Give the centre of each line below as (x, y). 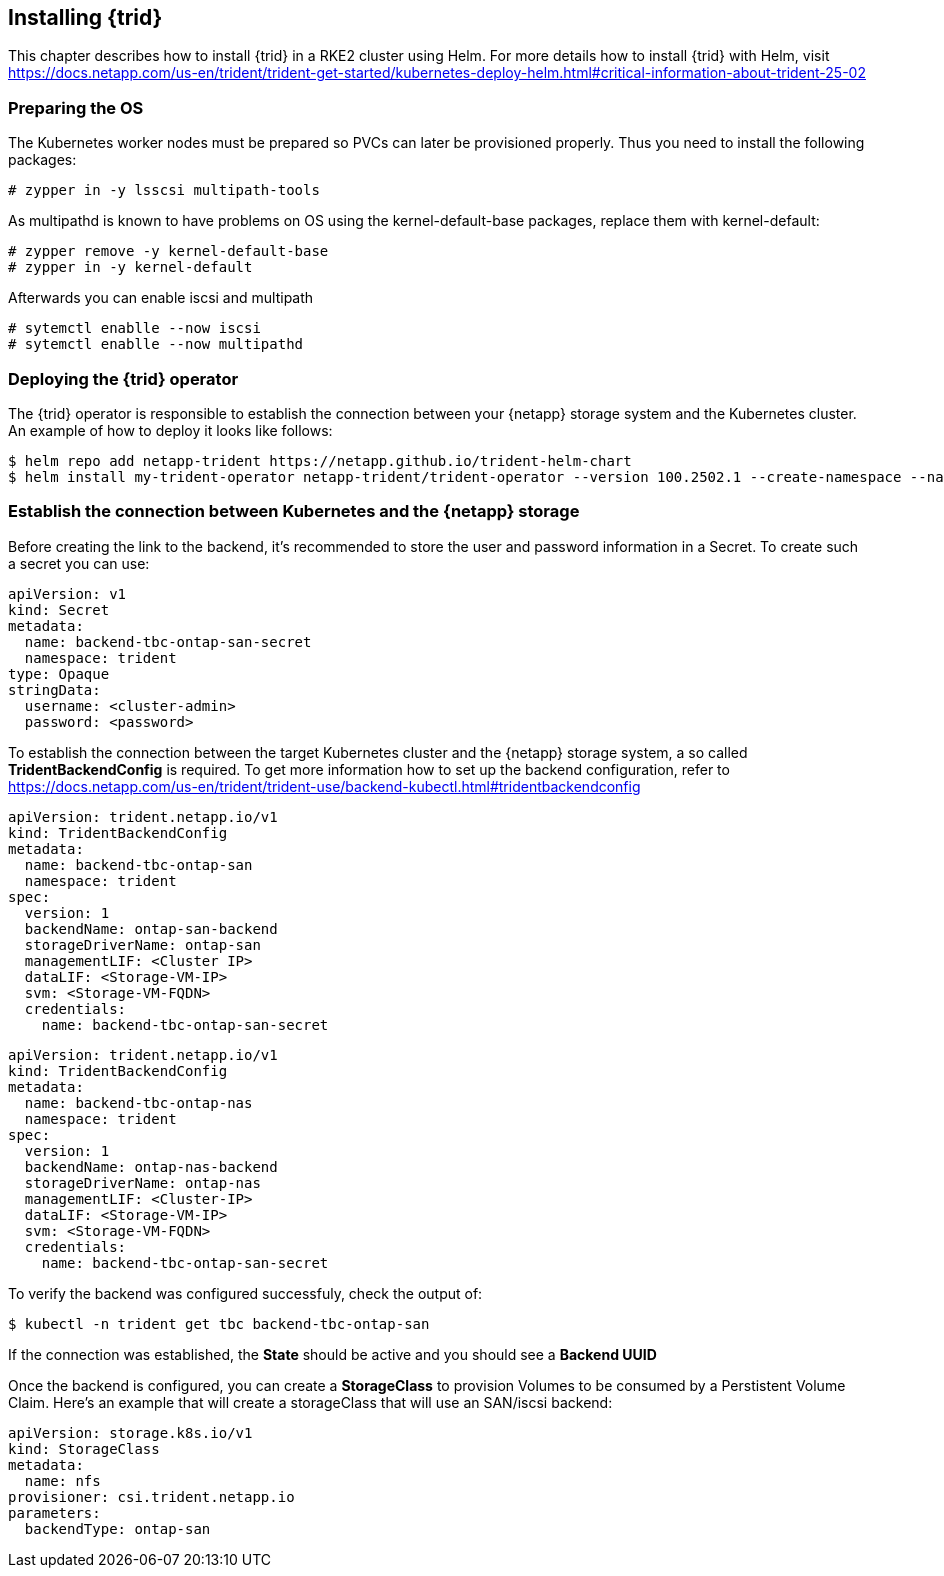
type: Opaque (59, 673)
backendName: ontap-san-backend (151, 928)
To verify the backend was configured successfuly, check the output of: (245, 1293)
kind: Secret (59, 609)
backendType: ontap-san (117, 1528)
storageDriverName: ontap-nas (142, 1182)
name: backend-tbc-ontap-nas (138, 1102)
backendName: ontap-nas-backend (151, 1166)
